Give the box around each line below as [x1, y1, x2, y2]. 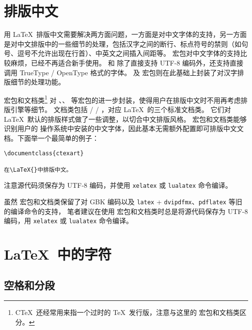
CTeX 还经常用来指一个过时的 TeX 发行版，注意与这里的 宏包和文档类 [15, 307, 240, 317]
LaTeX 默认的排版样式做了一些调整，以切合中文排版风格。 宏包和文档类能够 [4, 114, 247, 124]
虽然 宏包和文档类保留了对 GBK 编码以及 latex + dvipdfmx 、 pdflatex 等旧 [4, 196, 242, 206]
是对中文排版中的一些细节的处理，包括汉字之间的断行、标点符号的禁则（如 [4, 38, 241, 49]
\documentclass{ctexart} [4, 150, 84, 157]
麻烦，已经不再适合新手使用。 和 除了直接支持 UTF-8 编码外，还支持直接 [10, 57, 244, 67]
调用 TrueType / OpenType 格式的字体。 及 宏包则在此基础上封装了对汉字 [4, 67, 237, 77]
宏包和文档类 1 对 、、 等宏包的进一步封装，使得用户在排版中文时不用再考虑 [4, 93, 241, 105]
